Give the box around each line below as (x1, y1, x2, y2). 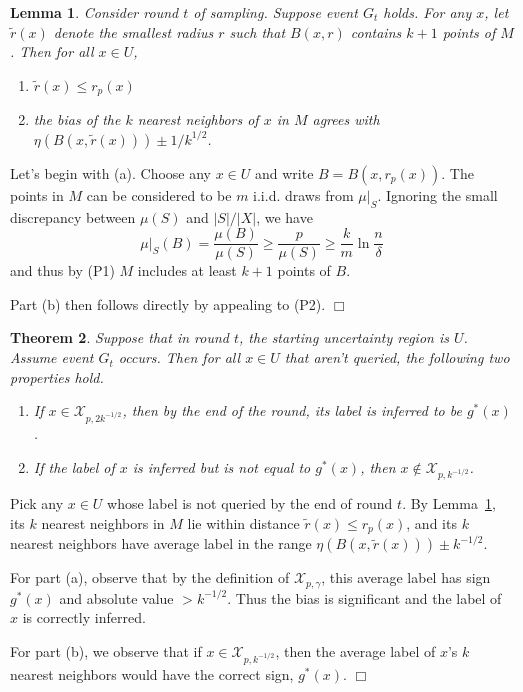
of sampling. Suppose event (193, 2, 358, 22)
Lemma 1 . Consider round (10, 2, 179, 22)
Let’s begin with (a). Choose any (10, 162, 212, 183)
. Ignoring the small (377, 184, 498, 205)
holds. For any (383, 2, 472, 22)
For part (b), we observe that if (10, 641, 202, 662)
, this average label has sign (321, 567, 491, 588)
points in (10, 184, 64, 205)
